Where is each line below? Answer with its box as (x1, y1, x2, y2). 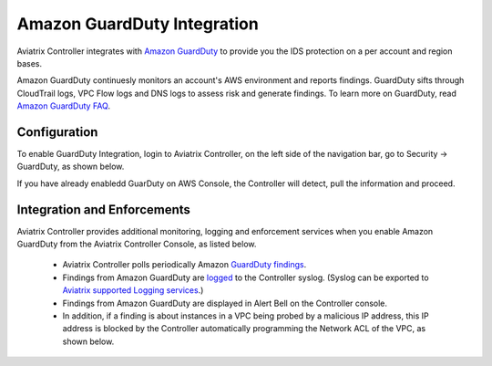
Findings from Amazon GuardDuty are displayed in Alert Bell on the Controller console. (62, 298, 387, 308)
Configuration (16, 124, 98, 140)
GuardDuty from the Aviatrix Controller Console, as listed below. (16, 238, 257, 250)
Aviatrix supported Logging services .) (62, 285, 204, 296)
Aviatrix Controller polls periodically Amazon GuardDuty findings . (62, 259, 307, 270)
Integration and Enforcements (16, 202, 191, 217)
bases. (16, 58, 43, 68)
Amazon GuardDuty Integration (16, 14, 259, 34)
